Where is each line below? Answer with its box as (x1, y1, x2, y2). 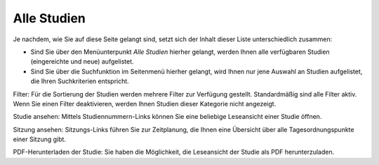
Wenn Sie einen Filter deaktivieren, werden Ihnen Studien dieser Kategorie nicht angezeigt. (13, 99, 277, 108)
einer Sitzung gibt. (13, 135, 67, 143)
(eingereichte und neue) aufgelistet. (30, 57, 134, 66)
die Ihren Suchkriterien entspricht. (30, 77, 129, 85)
